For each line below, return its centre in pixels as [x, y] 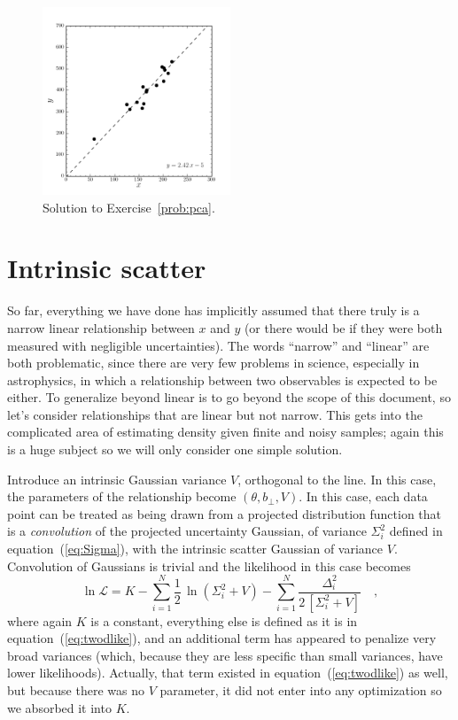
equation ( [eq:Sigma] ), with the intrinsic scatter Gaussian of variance [195, 549]
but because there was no [76, 690]
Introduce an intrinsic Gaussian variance [117, 479]
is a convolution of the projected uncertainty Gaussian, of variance [187, 531]
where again [40, 620]
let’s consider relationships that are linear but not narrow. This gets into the [215, 414]
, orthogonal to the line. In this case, [337, 479]
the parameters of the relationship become [122, 496]
